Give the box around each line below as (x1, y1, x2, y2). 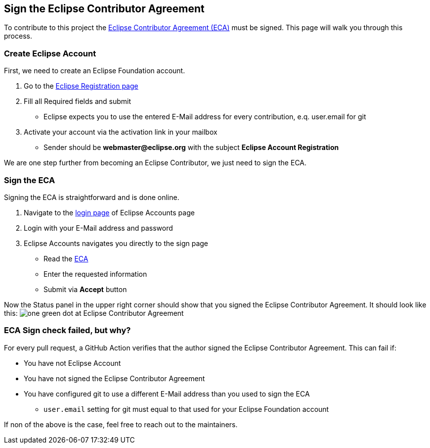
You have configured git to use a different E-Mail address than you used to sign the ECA (24, 389, 310, 398)
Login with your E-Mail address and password (24, 223, 173, 232)
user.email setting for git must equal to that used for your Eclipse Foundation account (43, 404, 329, 413)
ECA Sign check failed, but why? (4, 325, 131, 336)
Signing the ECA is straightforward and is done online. (4, 193, 179, 201)
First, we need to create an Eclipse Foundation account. (4, 66, 185, 75)
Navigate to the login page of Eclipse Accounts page (24, 208, 195, 217)
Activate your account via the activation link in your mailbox (24, 128, 217, 137)
